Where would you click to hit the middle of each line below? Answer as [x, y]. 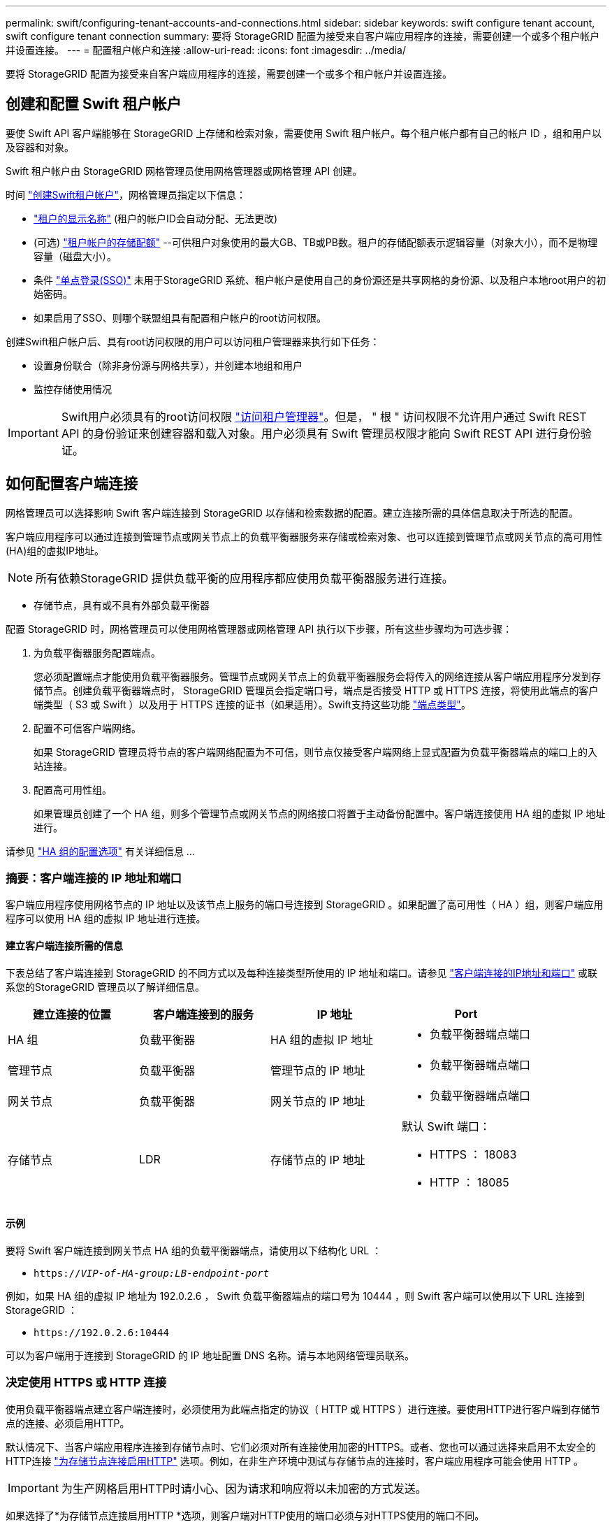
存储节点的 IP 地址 [318, 1160]
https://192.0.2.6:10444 [101, 1332]
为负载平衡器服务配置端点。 [97, 652]
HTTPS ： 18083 [473, 1154]
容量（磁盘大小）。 [75, 256]
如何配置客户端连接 [72, 484]
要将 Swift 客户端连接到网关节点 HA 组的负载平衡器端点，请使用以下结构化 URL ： [194, 1250]
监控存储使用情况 [73, 389]
